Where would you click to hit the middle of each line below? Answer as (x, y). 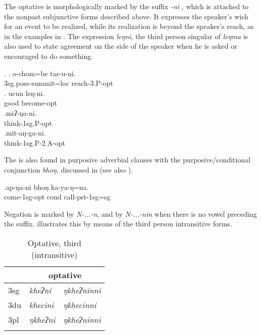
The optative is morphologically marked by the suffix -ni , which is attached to (126, 6)
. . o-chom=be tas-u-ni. (40, 73)
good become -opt (31, 103)
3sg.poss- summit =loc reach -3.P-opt (59, 83)
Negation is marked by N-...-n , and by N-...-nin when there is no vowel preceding (130, 213)
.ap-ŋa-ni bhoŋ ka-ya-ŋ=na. (47, 187)
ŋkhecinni (80, 305)
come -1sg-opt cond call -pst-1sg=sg (57, 197)
